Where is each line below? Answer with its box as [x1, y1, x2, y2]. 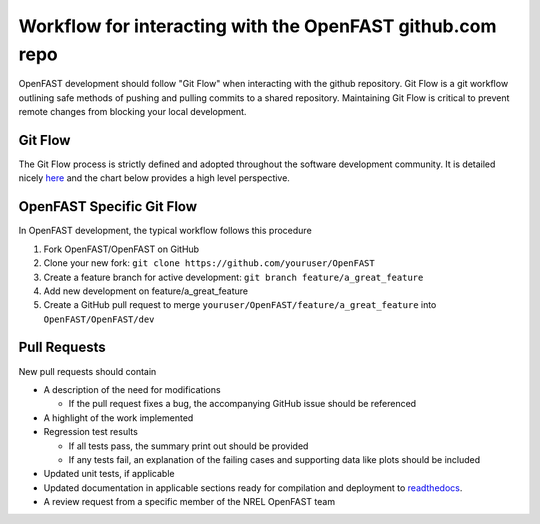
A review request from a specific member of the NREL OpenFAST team [43, 496, 335, 508]
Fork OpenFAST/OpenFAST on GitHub [43, 243, 200, 255]
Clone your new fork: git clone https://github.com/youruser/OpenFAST [43, 257, 375, 269]
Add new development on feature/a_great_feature [43, 285, 249, 297]
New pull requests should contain [18, 365, 157, 377]
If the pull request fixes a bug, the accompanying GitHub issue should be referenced [68, 398, 417, 410]
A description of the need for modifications [43, 383, 221, 395]
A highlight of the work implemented [43, 411, 194, 424]
